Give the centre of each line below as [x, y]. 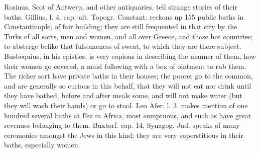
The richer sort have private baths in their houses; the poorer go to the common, [128, 76]
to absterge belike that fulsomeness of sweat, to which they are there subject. [123, 46]
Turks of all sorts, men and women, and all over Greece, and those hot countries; [128, 36]
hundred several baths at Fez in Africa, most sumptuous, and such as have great [128, 115]
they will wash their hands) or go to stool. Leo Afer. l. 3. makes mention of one [126, 105]
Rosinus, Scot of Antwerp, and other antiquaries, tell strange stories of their [121, 7]
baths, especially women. [42, 145]
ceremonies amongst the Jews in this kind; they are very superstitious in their [124, 135]
